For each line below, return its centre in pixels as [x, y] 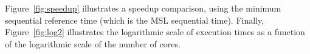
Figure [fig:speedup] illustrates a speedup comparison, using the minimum [143, 8]
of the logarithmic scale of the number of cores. [93, 43]
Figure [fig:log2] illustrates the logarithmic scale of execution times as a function [155, 32]
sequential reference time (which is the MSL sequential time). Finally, [135, 20]
